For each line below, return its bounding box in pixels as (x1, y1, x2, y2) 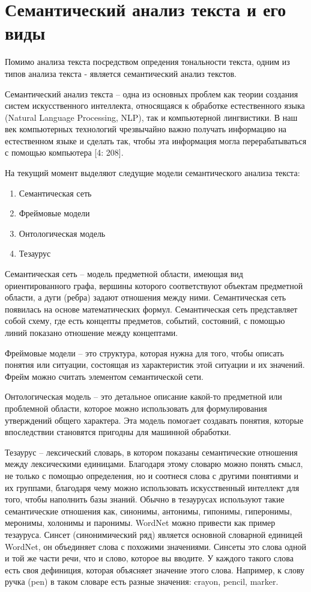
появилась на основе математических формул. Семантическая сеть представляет (5, 302, 298, 315)
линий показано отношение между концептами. (5, 326, 178, 338)
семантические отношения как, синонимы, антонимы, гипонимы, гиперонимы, (5, 504, 292, 517)
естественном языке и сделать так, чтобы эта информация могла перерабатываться (5, 134, 307, 147)
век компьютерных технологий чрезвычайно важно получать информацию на (5, 123, 287, 135)
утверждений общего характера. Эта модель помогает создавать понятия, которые (5, 413, 304, 426)
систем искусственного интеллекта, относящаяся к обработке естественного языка (5, 99, 305, 112)
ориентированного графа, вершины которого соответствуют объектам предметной (5, 279, 303, 291)
